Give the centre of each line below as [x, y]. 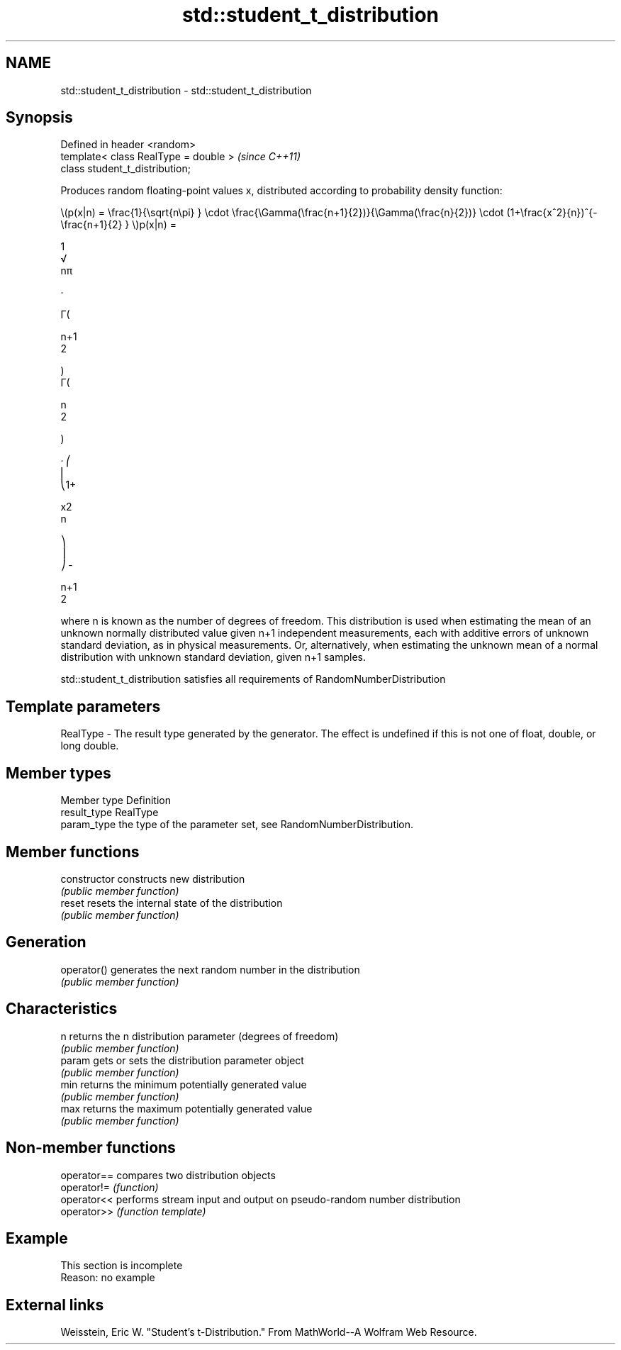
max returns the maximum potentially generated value [186, 1108]
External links [55, 1305]
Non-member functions [91, 1148]
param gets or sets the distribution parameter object [182, 1060]
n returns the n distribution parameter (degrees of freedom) [200, 1036]
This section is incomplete [122, 1266]
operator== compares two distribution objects [168, 1175]
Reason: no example [108, 1278]
